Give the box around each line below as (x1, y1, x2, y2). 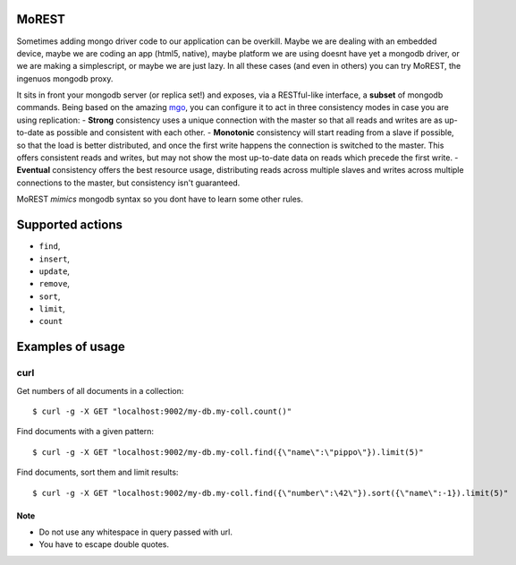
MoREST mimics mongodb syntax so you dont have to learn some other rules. (16, 193, 304, 205)
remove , (38, 278, 71, 289)
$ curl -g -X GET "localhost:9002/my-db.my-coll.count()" (32, 407, 292, 416)
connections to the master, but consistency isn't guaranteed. (16, 177, 241, 188)
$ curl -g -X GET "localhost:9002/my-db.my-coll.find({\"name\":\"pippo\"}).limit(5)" (32, 447, 424, 457)
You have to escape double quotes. (38, 539, 170, 550)
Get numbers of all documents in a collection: (16, 385, 184, 396)
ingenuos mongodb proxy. (16, 73, 114, 84)
